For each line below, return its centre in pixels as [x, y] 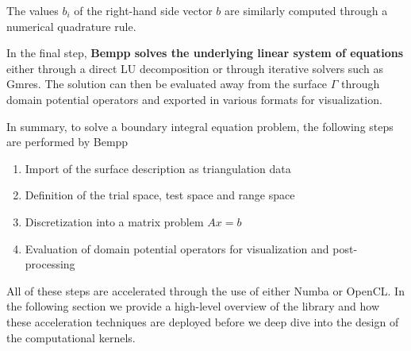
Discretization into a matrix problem [114, 221]
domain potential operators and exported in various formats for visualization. [194, 99]
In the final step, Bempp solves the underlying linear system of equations [205, 53]
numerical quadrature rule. [71, 26]
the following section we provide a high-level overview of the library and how [193, 306]
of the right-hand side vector [143, 10]
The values [33, 10]
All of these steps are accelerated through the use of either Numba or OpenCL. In [205, 290]
